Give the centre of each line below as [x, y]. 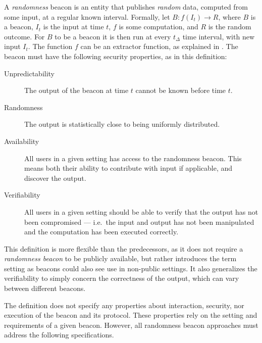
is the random [230, 27]
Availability [22, 141]
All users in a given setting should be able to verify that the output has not [141, 211]
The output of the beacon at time [76, 90]
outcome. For [24, 36]
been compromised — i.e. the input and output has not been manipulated [139, 222]
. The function [50, 46]
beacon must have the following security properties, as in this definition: [116, 56]
